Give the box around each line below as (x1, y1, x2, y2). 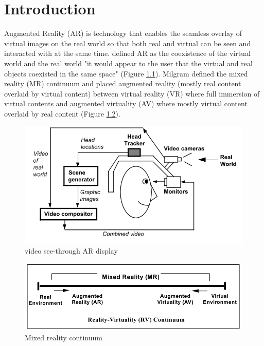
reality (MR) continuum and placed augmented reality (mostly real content (4, 78, 241, 89)
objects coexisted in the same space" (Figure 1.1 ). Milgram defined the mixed (4, 68, 248, 79)
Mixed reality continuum (25, 332, 102, 342)
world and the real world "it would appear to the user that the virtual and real (4, 57, 253, 68)
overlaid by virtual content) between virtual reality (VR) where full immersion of (4, 88, 260, 99)
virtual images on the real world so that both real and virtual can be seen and (4, 37, 251, 48)
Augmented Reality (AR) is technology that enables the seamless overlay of (4, 28, 242, 39)
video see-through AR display (25, 245, 118, 256)
